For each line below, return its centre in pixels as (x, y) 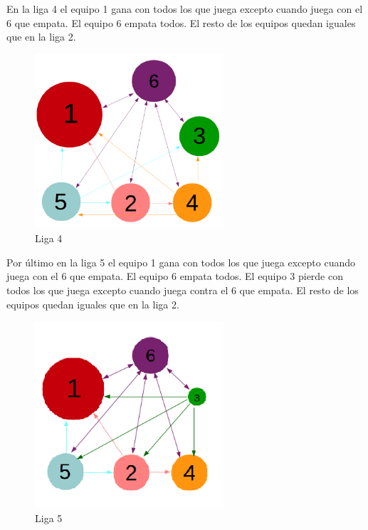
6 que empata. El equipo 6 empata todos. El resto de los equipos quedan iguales (181, 22)
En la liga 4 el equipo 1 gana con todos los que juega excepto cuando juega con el (185, 9)
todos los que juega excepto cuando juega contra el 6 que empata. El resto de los (183, 290)
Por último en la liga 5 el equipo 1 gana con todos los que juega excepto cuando (181, 262)
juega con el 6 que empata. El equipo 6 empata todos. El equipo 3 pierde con (175, 276)
